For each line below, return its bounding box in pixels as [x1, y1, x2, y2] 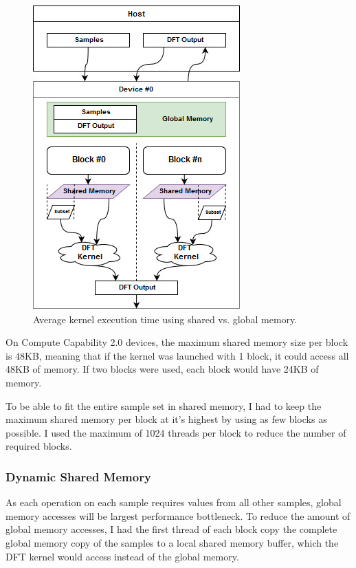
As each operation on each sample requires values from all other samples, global [5, 495, 342, 510]
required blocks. [5, 439, 72, 453]
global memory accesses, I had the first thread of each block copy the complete [5, 522, 337, 536]
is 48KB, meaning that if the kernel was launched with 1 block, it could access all [5, 348, 349, 362]
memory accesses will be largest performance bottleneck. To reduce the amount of [5, 508, 351, 523]
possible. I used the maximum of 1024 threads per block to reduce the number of [5, 425, 346, 439]
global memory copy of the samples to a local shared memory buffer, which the [5, 535, 339, 549]
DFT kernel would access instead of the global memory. [5, 549, 239, 563]
